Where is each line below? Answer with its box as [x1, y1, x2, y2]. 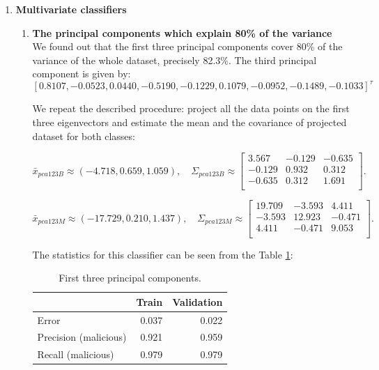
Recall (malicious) [37, 347, 114, 362]
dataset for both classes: [32, 128, 135, 143]
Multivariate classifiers [15, 2, 127, 16]
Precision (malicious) [37, 330, 127, 344]
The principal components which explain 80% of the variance [32, 25, 332, 40]
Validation [172, 294, 223, 309]
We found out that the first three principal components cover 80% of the [32, 39, 343, 54]
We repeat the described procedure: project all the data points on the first [32, 101, 350, 116]
